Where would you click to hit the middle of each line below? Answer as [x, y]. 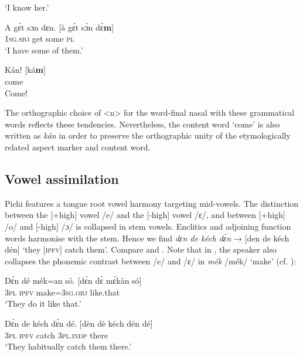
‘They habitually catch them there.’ [68, 346]
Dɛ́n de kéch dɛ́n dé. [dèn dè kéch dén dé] [79, 323]
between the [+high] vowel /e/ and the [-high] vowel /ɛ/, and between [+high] [145, 215]
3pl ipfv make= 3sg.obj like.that [62, 292]
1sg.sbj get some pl [40, 38]
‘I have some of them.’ [44, 50]
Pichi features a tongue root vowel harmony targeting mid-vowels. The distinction [152, 203]
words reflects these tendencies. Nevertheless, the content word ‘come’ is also [142, 124]
